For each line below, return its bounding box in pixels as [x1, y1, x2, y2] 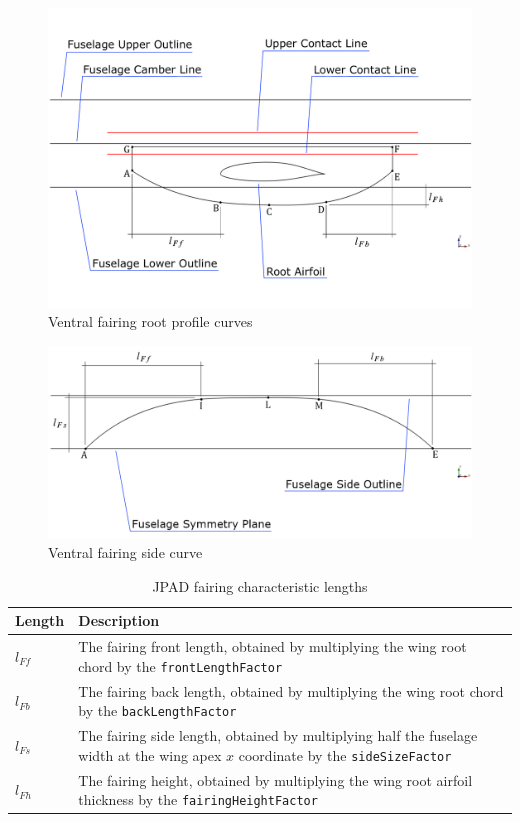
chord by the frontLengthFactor [78, 655, 283, 676]
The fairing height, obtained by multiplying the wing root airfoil [78, 769, 473, 790]
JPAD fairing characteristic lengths [152, 575, 368, 596]
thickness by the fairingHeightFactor [78, 789, 318, 810]
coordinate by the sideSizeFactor [238, 744, 452, 765]
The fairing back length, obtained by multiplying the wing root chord [78, 680, 504, 701]
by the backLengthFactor [78, 700, 237, 721]
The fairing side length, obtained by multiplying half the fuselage [78, 725, 478, 746]
